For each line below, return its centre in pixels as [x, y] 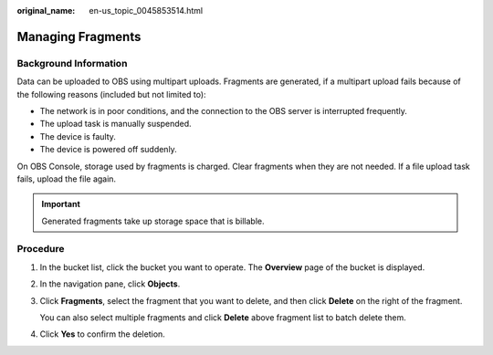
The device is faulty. [78, 136]
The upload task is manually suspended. [115, 124]
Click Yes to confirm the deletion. [103, 334]
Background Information [72, 63]
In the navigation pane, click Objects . [110, 284]
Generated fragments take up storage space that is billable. [153, 221]
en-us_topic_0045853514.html [146, 10]
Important [61, 204]
